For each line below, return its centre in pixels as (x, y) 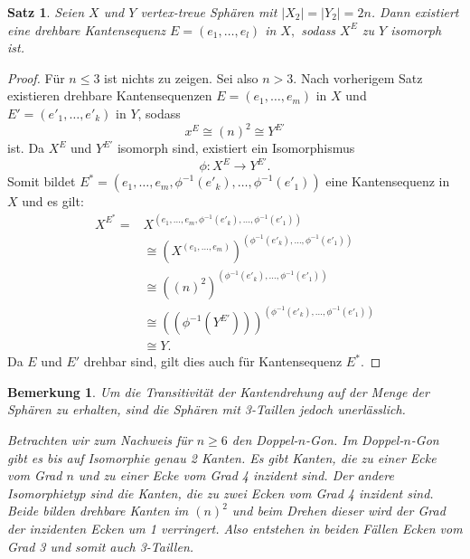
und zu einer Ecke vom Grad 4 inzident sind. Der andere (236, 475)
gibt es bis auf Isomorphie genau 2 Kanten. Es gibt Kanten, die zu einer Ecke (222, 457)
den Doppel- (265, 440)
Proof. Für (36, 77)
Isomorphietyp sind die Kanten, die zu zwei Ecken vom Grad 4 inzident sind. (221, 493)
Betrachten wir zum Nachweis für (100, 440)
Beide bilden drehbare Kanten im (98, 511)
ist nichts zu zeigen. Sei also (181, 77)
